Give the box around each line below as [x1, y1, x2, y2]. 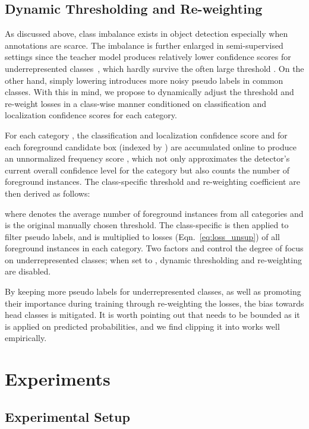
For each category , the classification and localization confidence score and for [5, 128, 288, 141]
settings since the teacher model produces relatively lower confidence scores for [5, 51, 291, 63]
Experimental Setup [5, 407, 130, 425]
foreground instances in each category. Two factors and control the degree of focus [5, 242, 304, 254]
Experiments [5, 367, 111, 391]
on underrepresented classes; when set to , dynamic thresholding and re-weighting [5, 253, 302, 266]
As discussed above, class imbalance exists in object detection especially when [5, 27, 288, 40]
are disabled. [5, 265, 51, 277]
